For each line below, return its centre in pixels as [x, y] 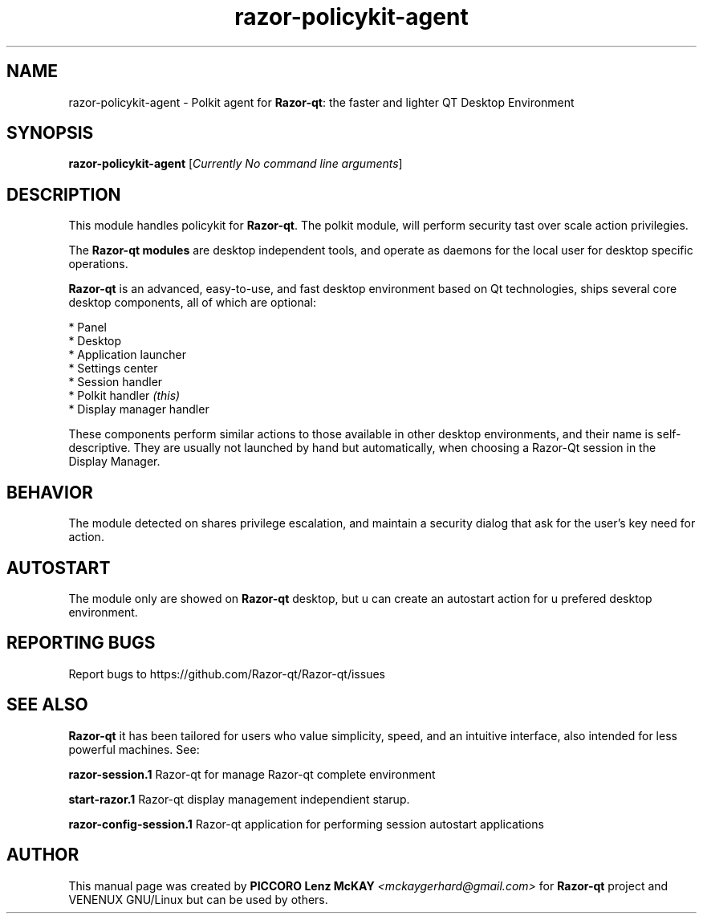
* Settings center [113, 368]
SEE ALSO [47, 705]
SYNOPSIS [50, 133]
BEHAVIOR [50, 492]
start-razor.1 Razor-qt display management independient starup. [239, 799]
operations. [98, 264]
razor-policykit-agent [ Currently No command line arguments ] [236, 164]
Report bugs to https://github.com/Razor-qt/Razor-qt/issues [227, 674]
